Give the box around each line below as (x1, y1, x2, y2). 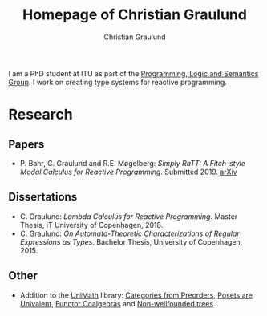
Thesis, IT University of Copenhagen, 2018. (19, 220, 164, 229)
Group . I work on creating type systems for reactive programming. (8, 77, 227, 87)
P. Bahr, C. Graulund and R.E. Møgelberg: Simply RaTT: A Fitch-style (19, 158, 246, 168)
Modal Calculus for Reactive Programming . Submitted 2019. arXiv (19, 167, 238, 176)
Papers (8, 137, 45, 151)
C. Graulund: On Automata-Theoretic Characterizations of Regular (19, 229, 240, 238)
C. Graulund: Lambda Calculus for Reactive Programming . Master (19, 211, 238, 221)
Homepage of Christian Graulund (22, 6, 247, 24)
